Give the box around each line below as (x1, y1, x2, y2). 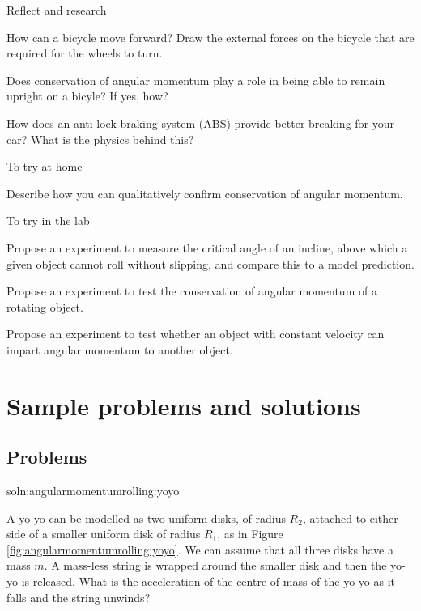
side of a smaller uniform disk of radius (6, 525, 201, 542)
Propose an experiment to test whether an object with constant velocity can (6, 325, 385, 342)
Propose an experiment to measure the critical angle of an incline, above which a (6, 239, 408, 256)
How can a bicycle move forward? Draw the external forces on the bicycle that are (6, 28, 415, 45)
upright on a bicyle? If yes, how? (6, 87, 168, 104)
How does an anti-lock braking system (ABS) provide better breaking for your (6, 114, 395, 131)
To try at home (6, 158, 83, 175)
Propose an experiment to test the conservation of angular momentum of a (6, 282, 377, 299)
